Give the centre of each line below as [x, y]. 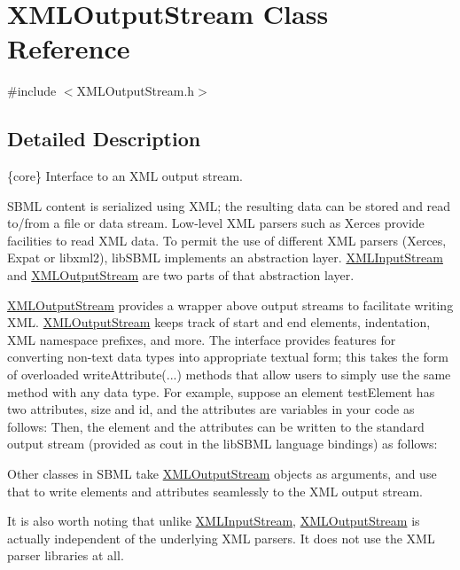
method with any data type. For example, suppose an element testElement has [221, 391]
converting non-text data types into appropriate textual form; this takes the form [228, 357]
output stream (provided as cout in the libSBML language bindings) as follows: [222, 444]
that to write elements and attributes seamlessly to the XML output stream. [215, 491]
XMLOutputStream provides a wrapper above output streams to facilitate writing [230, 305]
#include [32, 91]
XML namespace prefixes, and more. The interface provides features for [202, 339]
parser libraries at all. [66, 555]
